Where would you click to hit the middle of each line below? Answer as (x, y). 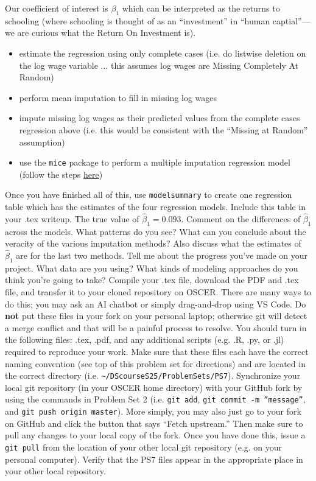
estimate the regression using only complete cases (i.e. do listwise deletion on (163, 53)
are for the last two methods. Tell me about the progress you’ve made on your (162, 255)
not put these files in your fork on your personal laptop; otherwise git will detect (156, 316)
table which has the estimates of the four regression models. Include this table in (156, 207)
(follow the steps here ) (61, 174)
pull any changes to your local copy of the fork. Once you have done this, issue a (155, 435)
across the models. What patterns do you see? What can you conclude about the (156, 231)
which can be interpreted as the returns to (201, 8)
